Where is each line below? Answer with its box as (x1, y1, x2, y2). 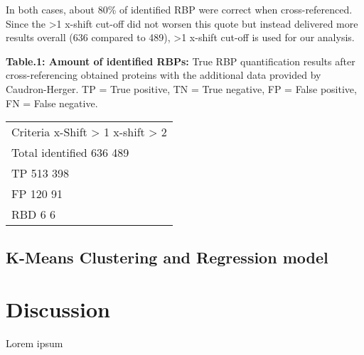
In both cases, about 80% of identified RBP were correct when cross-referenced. (6, 2, 353, 16)
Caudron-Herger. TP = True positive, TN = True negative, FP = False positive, (6, 81, 357, 96)
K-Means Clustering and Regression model (6, 246, 328, 268)
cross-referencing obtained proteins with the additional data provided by (6, 67, 321, 82)
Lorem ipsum (6, 336, 63, 351)
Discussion (6, 295, 110, 324)
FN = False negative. (6, 95, 98, 110)
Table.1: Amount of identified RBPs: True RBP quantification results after (6, 53, 355, 68)
